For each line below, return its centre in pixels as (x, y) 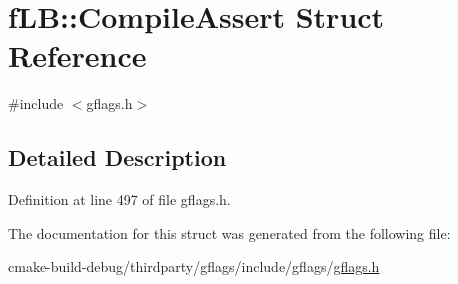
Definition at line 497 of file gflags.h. (119, 199)
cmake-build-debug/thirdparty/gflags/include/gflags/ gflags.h (194, 266)
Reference (77, 55)
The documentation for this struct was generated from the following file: (229, 232)
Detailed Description (117, 157)
